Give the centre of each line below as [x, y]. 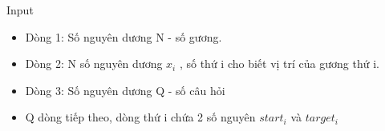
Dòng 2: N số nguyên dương [94, 64]
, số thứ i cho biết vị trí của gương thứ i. [279, 64]
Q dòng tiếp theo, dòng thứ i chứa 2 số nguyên [140, 117]
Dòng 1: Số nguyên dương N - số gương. [124, 36]
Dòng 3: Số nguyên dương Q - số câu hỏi [125, 90]
